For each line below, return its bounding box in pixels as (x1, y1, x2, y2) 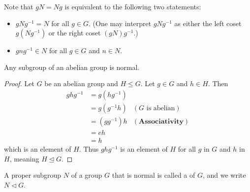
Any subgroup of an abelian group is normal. (4, 62, 140, 72)
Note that (4, 1, 33, 11)
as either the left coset (174, 18, 242, 28)
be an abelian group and (44, 78, 118, 89)
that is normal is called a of (112, 170, 195, 180)
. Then (208, 78, 228, 89)
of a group (71, 170, 102, 180)
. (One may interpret (88, 18, 152, 28)
